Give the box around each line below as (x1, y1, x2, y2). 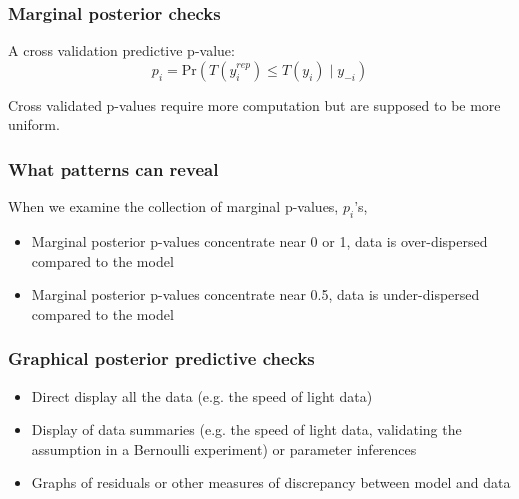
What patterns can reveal (8, 156, 219, 181)
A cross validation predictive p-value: (8, 40, 235, 61)
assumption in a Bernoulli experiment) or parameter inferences (31, 438, 417, 459)
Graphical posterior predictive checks (8, 346, 315, 371)
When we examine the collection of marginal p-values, (8, 196, 339, 217)
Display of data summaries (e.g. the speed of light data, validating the (31, 419, 462, 440)
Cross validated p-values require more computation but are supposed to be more (8, 94, 501, 115)
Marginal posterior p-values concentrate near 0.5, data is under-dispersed (31, 284, 480, 305)
